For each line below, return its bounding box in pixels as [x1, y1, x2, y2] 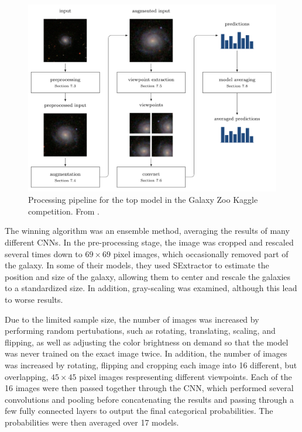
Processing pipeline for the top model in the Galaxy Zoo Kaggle [28, 193, 258, 206]
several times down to [5, 247, 83, 260]
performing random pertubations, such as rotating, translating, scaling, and [5, 324, 276, 337]
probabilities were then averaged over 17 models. [5, 416, 179, 428]
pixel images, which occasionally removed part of [113, 247, 289, 260]
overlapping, [5, 370, 49, 382]
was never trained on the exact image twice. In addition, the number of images [5, 347, 287, 360]
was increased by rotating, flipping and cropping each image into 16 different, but [5, 358, 297, 371]
